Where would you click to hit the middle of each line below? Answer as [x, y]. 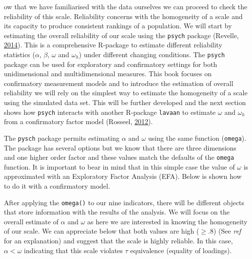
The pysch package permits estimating [62, 138]
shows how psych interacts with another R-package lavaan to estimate [110, 112]
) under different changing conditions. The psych [152, 54]
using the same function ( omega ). [197, 138]
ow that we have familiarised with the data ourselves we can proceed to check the [126, 6]
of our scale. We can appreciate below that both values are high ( [102, 231]
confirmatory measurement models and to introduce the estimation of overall [119, 83]
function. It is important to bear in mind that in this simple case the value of [119, 166]
